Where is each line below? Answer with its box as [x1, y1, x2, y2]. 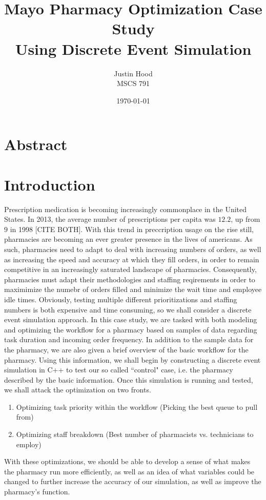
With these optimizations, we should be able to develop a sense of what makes [4, 456, 251, 467]
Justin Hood [114, 68, 153, 78]
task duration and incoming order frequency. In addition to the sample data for [4, 334, 254, 345]
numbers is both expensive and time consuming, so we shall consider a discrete [4, 304, 252, 315]
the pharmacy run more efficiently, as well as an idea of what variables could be [4, 466, 255, 476]
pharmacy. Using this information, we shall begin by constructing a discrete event [4, 354, 261, 365]
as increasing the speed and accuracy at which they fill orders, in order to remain [4, 254, 259, 264]
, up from [231, 214, 260, 224]
